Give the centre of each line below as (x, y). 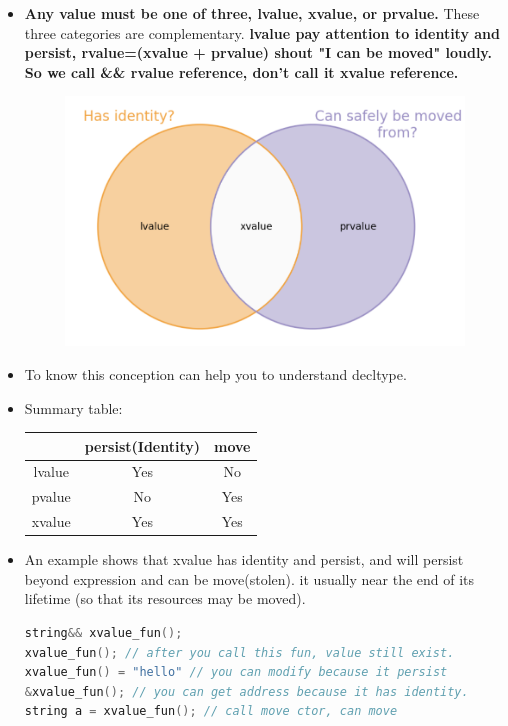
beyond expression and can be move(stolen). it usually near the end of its (249, 578)
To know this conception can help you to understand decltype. (215, 373)
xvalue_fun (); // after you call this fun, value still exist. (239, 652)
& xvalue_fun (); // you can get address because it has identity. (246, 691)
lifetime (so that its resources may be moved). (165, 598)
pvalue (51, 496)
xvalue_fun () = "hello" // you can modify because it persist (236, 672)
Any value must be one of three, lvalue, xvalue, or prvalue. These (252, 13)
